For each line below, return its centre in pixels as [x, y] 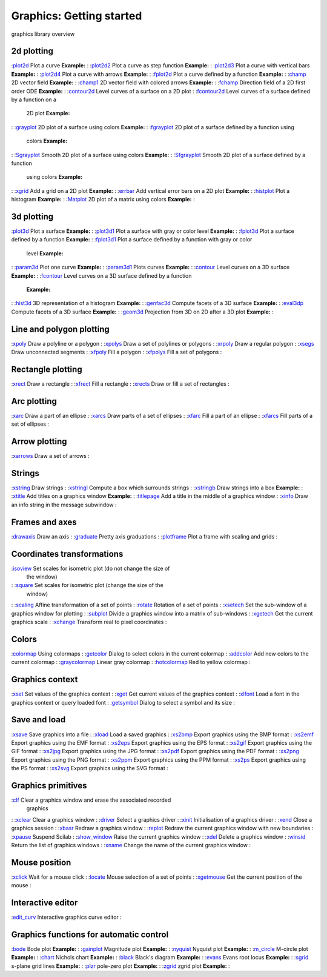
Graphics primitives [49, 785]
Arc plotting [34, 401]
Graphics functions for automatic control [90, 934]
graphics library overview [43, 34]
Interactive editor [45, 903]
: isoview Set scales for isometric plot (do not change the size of [91, 568]
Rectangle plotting [47, 369]
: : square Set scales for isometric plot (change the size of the [87, 585]
